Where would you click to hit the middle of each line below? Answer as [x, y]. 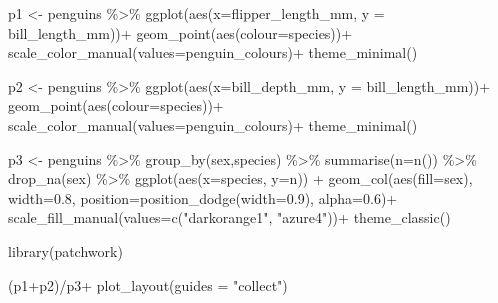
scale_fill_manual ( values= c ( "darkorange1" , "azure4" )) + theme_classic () [229, 217]
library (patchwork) [65, 250]
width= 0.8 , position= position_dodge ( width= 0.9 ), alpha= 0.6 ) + [203, 197]
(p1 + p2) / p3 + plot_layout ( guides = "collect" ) [148, 284]
